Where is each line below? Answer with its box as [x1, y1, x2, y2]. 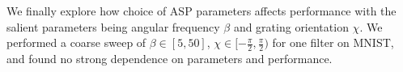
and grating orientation [233, 18, 349, 35]
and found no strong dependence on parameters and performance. [6, 50, 333, 67]
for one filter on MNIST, [272, 34, 394, 51]
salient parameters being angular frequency [6, 18, 220, 35]
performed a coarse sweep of [6, 34, 146, 51]
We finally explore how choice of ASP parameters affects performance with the [6, 2, 397, 19]
